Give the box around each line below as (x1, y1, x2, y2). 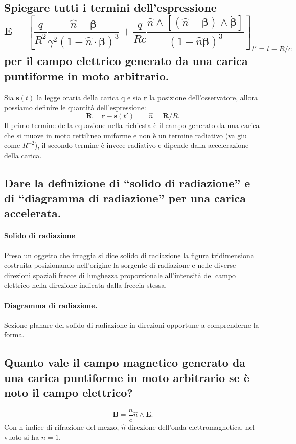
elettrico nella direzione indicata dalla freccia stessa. (4, 280, 167, 290)
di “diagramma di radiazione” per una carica (4, 190, 246, 206)
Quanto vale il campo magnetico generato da (4, 354, 246, 370)
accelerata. (4, 205, 61, 221)
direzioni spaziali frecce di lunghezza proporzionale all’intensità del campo (4, 269, 236, 280)
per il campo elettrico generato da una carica (4, 53, 248, 69)
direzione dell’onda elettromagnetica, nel (128, 421, 255, 432)
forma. (4, 329, 25, 340)
